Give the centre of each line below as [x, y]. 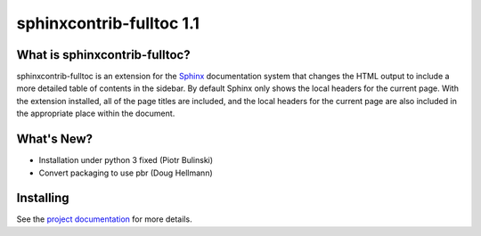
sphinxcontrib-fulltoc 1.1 [108, 23]
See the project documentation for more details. [104, 219]
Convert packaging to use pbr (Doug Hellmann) [126, 173]
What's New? [55, 139]
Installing [43, 198]
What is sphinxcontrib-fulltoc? [103, 55]
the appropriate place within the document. [96, 114]
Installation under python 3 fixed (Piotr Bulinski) [126, 160]
